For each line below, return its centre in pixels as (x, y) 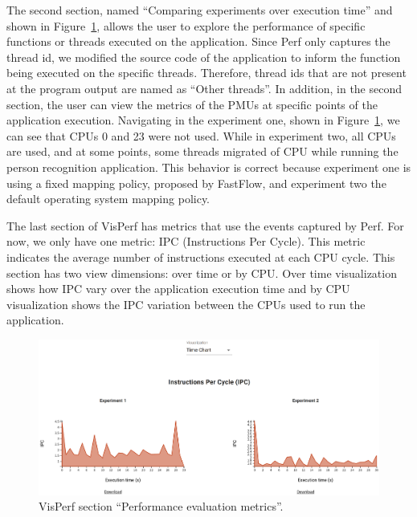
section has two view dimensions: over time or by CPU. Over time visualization (202, 273)
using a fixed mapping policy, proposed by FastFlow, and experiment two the (196, 183)
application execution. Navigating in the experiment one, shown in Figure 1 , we (203, 120)
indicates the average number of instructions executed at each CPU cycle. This (201, 256)
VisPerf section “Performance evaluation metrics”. (161, 506)
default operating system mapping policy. (108, 199)
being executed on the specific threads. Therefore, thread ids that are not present (206, 73)
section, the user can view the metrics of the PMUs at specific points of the (192, 104)
